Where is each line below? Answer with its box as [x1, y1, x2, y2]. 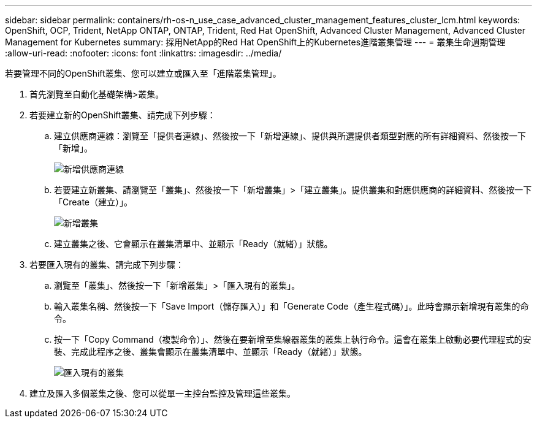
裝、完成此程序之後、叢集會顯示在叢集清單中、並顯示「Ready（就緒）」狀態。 [54, 346, 367, 357]
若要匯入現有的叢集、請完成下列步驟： [29, 259, 184, 270]
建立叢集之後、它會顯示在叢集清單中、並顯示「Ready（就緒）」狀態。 [54, 238, 333, 249]
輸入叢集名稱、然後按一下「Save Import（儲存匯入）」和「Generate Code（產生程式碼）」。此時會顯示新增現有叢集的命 [54, 301, 529, 311]
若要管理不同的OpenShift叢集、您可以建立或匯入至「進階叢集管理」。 [5, 68, 281, 78]
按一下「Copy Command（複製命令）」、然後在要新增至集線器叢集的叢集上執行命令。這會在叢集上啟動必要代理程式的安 [54, 334, 531, 345]
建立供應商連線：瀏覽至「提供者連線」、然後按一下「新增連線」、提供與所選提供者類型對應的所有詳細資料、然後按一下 [54, 131, 526, 141]
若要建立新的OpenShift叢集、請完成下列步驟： [29, 110, 216, 120]
